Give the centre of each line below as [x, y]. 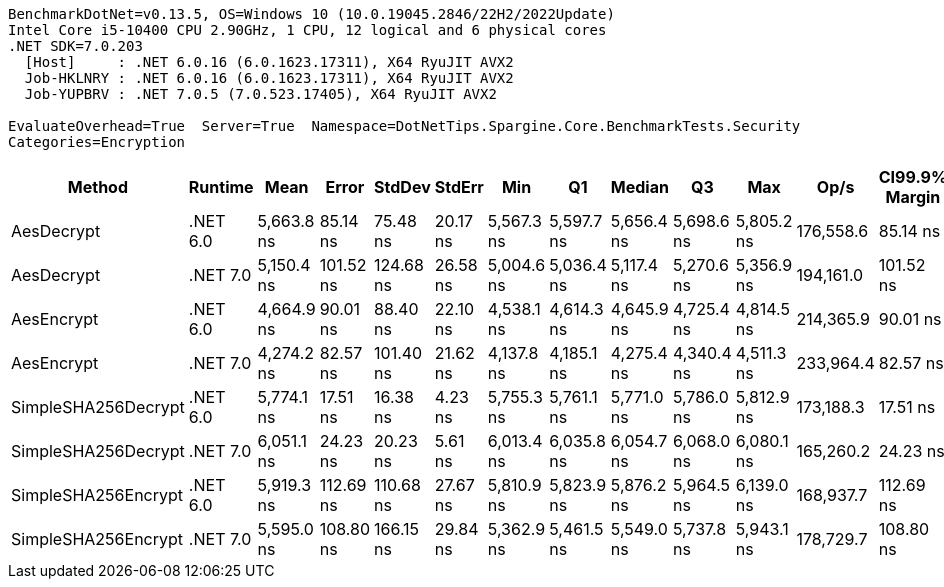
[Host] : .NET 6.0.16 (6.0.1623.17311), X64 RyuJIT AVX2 [269, 62]
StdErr [459, 187]
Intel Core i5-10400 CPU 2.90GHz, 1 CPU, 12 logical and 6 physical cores [307, 30]
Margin [913, 197]
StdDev [402, 187]
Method [98, 187]
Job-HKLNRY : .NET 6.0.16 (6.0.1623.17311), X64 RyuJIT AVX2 [269, 78]
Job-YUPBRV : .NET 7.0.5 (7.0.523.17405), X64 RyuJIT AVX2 [260, 94]
